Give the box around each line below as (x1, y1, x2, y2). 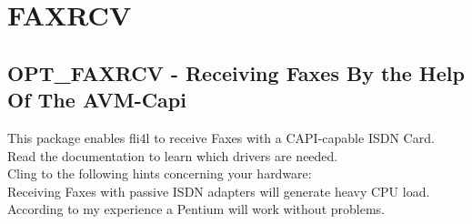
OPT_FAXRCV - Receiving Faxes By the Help (7, 58, 465, 87)
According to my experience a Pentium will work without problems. (7, 199, 385, 219)
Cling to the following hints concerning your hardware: (7, 164, 312, 183)
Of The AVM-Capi (7, 86, 186, 114)
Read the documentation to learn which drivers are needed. (7, 146, 338, 165)
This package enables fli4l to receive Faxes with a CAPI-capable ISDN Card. (7, 127, 435, 147)
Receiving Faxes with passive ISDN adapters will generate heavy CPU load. (7, 181, 430, 200)
